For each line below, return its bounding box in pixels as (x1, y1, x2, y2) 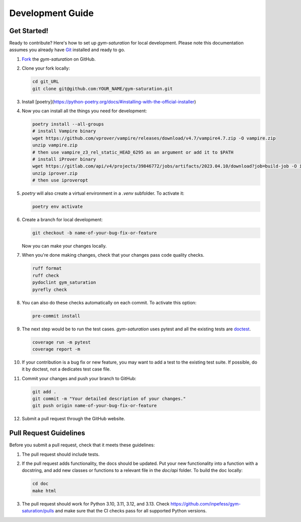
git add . (32, 389, 57, 395)
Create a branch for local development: (22, 217, 103, 223)
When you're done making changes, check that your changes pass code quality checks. (22, 252, 205, 258)
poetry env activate (32, 204, 83, 210)
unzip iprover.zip (32, 170, 78, 176)
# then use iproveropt (32, 178, 88, 183)
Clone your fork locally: (22, 65, 70, 71)
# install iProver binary (32, 156, 96, 162)
